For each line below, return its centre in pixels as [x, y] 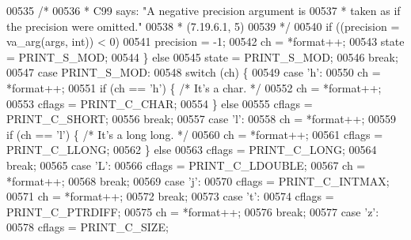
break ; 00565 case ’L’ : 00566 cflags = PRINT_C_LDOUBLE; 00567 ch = [186, 165]
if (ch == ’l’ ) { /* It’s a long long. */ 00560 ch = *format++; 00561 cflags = [195, 134]
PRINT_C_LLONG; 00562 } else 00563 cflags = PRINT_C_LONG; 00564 [192, 150]
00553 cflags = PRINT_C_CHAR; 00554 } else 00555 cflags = [160, 103]
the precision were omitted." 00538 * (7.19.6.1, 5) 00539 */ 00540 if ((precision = [203, 26]
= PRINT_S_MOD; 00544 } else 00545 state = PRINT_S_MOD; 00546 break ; [202, 56]
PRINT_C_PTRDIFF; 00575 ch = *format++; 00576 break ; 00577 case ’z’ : [193, 211]
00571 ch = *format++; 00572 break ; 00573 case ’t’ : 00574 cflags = [170, 196]
